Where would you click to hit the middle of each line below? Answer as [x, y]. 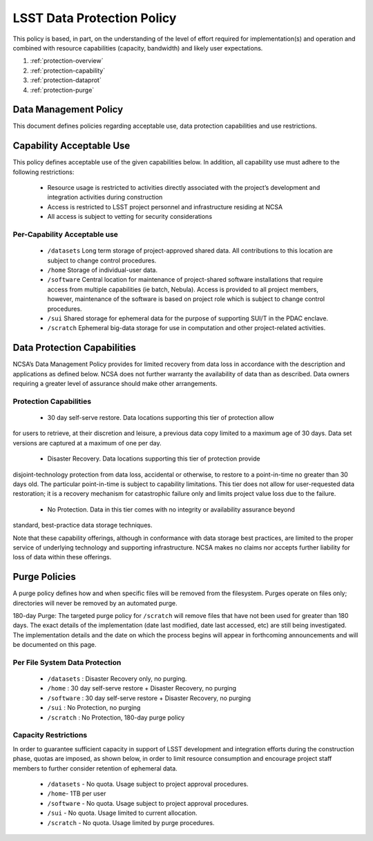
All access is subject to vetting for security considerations [130, 217]
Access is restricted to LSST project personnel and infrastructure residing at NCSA [165, 206]
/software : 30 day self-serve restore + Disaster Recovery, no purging [149, 698]
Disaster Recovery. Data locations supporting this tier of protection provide [154, 458]
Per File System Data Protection [67, 662]
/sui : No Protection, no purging [94, 708]
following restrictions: [44, 172]
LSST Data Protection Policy [95, 18]
